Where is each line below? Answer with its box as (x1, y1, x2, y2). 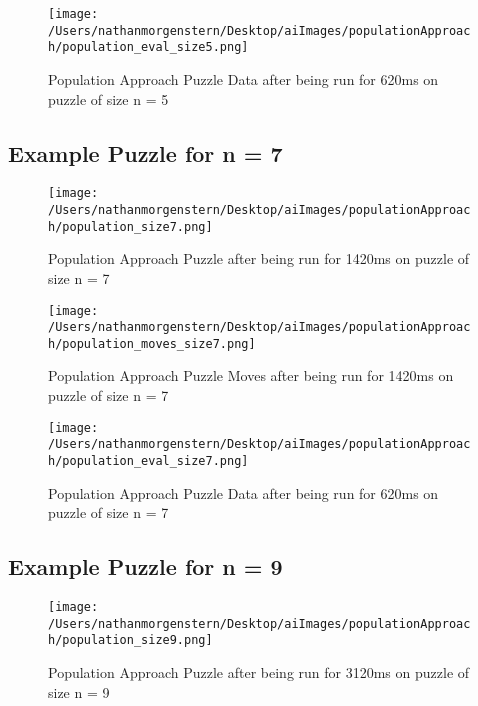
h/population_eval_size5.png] (48, 40, 249, 55)
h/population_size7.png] (48, 219, 213, 234)
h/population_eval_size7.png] (48, 453, 249, 468)
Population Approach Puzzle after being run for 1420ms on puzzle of (48, 248, 470, 269)
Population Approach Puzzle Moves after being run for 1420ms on (48, 365, 454, 386)
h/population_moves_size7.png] (48, 336, 256, 351)
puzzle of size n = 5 (48, 88, 169, 109)
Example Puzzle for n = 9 (8, 551, 283, 582)
